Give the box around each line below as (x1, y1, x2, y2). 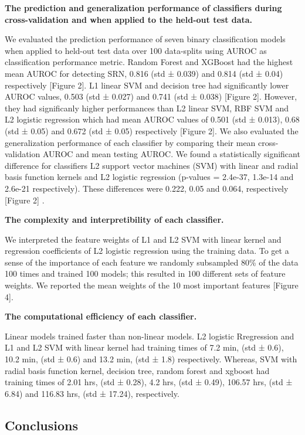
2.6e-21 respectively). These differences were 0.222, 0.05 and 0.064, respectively (5, 182, 289, 194)
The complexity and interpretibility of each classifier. (5, 213, 224, 226)
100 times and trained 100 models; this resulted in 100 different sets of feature (5, 267, 286, 280)
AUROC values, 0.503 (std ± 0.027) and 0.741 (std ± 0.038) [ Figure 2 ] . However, (5, 90, 297, 103)
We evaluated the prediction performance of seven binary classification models (5, 33, 286, 45)
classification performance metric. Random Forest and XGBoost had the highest (5, 56, 293, 68)
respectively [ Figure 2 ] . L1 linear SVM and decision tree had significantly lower (5, 79, 289, 91)
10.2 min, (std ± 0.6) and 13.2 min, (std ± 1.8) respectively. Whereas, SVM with (5, 353, 297, 365)
